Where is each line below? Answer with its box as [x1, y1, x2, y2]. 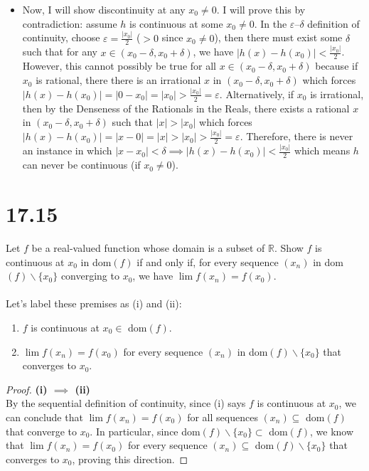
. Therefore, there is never [240, 129, 353, 144]
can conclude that [6, 409, 83, 424]
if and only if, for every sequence [137, 254, 279, 269]
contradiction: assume [22, 16, 117, 31]
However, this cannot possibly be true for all [22, 58, 216, 73]
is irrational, [310, 86, 364, 101]
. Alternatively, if [219, 86, 294, 101]
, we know [310, 423, 354, 438]
